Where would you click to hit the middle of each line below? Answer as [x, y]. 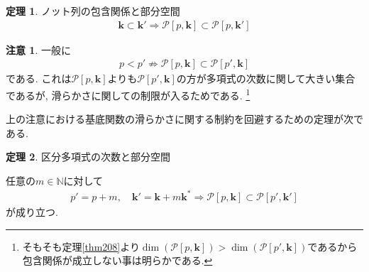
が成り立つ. [32, 212]
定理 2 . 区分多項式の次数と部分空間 [88, 157]
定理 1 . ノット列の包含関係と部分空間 [93, 11]
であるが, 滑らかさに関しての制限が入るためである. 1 [128, 94]
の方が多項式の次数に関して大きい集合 [266, 78]
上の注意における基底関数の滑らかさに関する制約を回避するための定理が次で [184, 119]
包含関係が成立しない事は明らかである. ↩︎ [117, 260]
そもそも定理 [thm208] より [81, 246]
